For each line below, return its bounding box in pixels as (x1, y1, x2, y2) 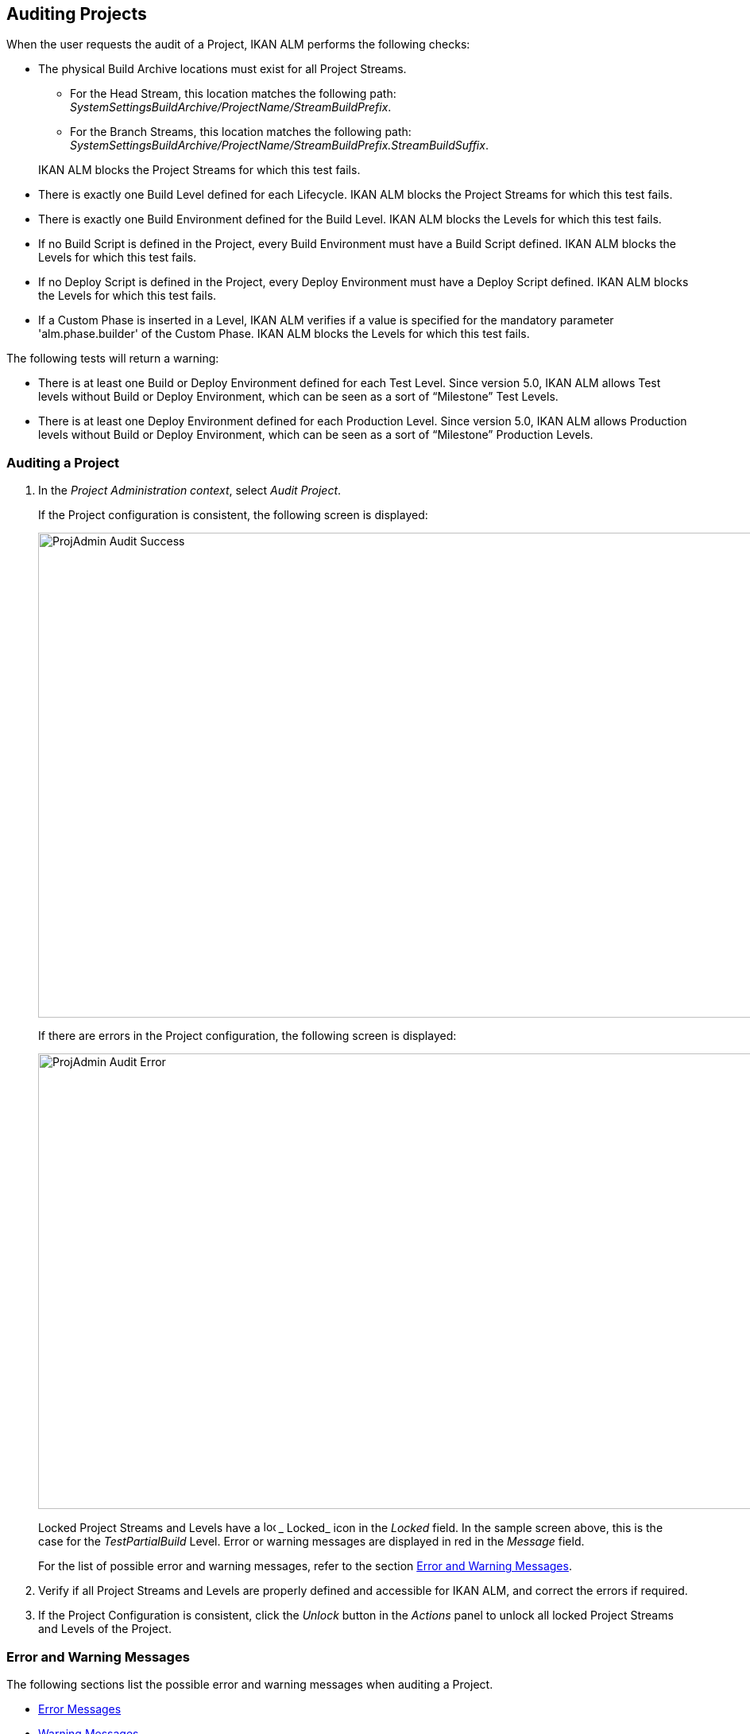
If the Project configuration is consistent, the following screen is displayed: (38, 508, 428, 522)
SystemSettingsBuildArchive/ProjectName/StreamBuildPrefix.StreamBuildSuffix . (70, 138, 489, 153)
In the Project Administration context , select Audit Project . (38, 483, 342, 498)
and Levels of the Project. (38, 1622, 172, 1636)
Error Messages (38, 1701, 122, 1716)
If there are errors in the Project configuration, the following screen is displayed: (38, 1029, 457, 1043)
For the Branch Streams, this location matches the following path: (70, 125, 412, 139)
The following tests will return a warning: (6, 351, 219, 366)
